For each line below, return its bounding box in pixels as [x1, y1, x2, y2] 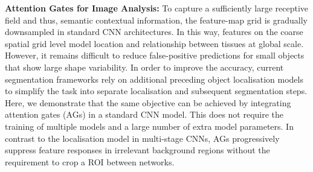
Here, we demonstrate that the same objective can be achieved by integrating [5, 96, 291, 109]
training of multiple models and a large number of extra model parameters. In [5, 119, 294, 132]
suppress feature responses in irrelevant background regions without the [5, 144, 270, 156]
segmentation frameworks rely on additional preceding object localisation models [5, 72, 303, 85]
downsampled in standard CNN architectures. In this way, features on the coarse [5, 25, 303, 38]
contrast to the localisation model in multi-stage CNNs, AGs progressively [5, 132, 280, 144]
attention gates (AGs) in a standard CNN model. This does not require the [5, 108, 284, 121]
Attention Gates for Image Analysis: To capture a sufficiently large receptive [5, 2, 309, 14]
